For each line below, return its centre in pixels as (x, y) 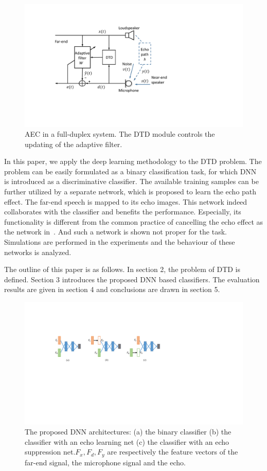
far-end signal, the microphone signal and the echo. (105, 462)
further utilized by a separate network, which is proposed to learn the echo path (130, 192)
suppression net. (50, 452)
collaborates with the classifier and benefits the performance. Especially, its (123, 212)
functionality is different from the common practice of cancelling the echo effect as (134, 221)
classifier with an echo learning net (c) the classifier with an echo (127, 441)
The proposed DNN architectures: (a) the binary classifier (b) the (128, 432)
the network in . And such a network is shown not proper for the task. (115, 232)
